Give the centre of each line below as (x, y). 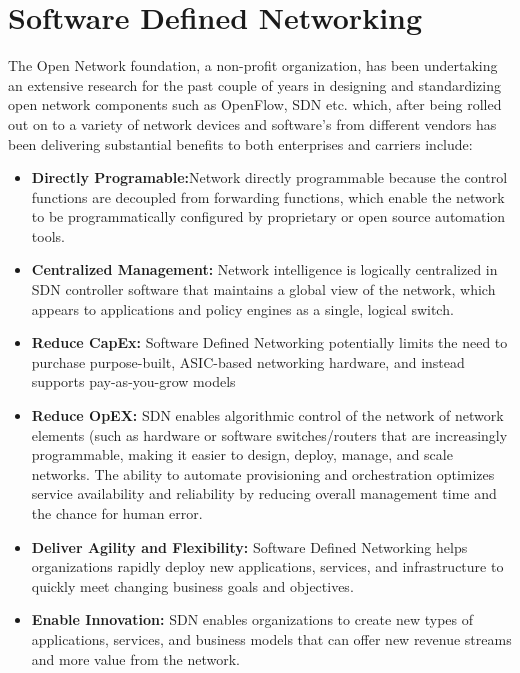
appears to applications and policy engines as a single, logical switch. (242, 308)
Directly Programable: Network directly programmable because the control (269, 177)
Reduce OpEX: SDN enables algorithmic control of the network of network (267, 415)
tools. (48, 235)
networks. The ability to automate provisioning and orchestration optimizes (263, 473)
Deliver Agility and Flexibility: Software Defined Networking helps (249, 546)
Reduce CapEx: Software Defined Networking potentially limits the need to (269, 342)
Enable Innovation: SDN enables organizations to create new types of (252, 619)
